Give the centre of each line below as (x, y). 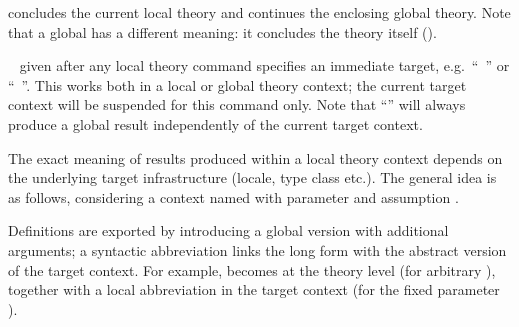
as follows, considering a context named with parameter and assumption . (233, 196)
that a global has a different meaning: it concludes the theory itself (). (222, 31)
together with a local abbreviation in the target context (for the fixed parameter (254, 289)
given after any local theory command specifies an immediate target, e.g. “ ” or (264, 65)
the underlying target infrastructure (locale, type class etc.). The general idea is (252, 177)
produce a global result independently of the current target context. (215, 123)
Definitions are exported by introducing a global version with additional (228, 230)
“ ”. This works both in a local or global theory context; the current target (237, 84)
